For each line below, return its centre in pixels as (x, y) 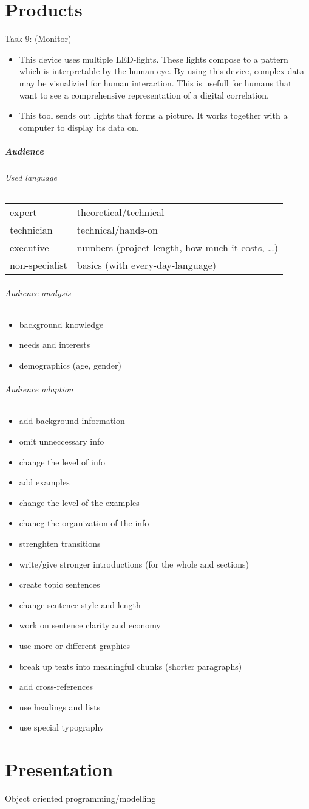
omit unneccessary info (62, 441)
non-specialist (39, 265)
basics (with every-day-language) (146, 265)
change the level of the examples (79, 502)
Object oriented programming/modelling (80, 798)
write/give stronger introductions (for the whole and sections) (134, 564)
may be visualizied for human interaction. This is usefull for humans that (155, 82)
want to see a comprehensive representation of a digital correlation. (144, 95)
